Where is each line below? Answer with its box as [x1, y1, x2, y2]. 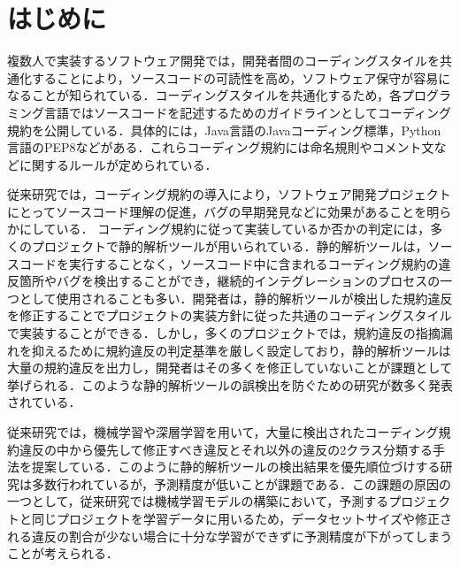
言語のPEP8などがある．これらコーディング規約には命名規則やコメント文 [7, 138, 434, 157]
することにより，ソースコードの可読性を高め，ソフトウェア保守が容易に [31, 68, 451, 87]
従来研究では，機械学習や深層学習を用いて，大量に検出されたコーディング [7, 423, 439, 441]
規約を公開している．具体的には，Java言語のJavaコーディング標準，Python [7, 120, 441, 139]
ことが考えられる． [7, 544, 119, 563]
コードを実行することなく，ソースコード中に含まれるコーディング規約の [19, 254, 439, 272]
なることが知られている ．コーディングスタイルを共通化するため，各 [7, 86, 402, 104]
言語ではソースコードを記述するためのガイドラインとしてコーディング [43, 103, 451, 121]
